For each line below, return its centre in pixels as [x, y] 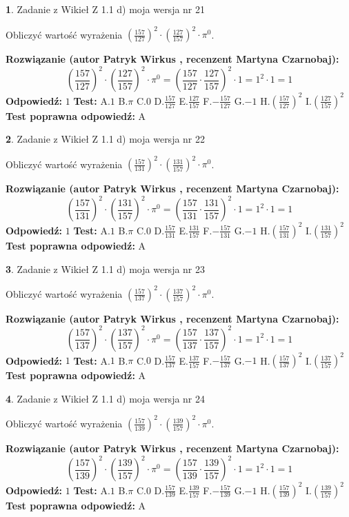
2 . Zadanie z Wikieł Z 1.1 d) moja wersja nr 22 [106, 139]
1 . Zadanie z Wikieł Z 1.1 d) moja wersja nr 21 [106, 9]
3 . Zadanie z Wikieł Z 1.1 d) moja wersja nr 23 [106, 268]
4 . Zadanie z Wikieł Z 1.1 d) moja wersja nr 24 [106, 398]
